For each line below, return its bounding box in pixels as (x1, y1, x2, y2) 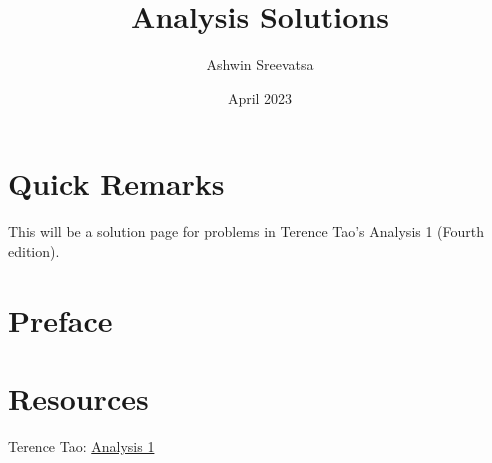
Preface (8, 299, 113, 340)
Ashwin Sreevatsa (206, 54, 314, 75)
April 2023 (227, 87, 293, 108)
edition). (8, 240, 60, 261)
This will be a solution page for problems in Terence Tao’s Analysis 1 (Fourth (8, 221, 485, 242)
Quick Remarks (8, 163, 225, 204)
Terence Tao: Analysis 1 (8, 435, 155, 456)
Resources (8, 378, 149, 418)
